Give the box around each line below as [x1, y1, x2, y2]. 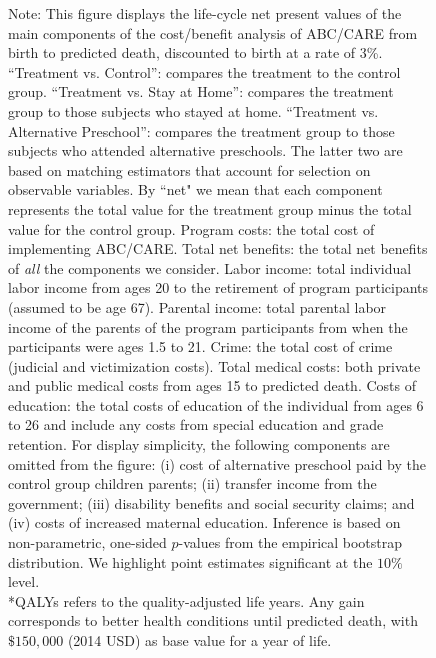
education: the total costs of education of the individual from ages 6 [8, 394, 424, 415]
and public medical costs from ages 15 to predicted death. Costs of [8, 375, 416, 396]
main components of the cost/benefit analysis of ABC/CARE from [8, 22, 418, 43]
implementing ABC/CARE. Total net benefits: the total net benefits [8, 238, 428, 259]
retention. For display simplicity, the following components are [8, 434, 390, 455]
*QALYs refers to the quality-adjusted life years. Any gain [8, 590, 365, 611]
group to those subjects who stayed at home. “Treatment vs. [8, 100, 379, 121]
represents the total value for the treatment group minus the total [8, 198, 412, 219]
